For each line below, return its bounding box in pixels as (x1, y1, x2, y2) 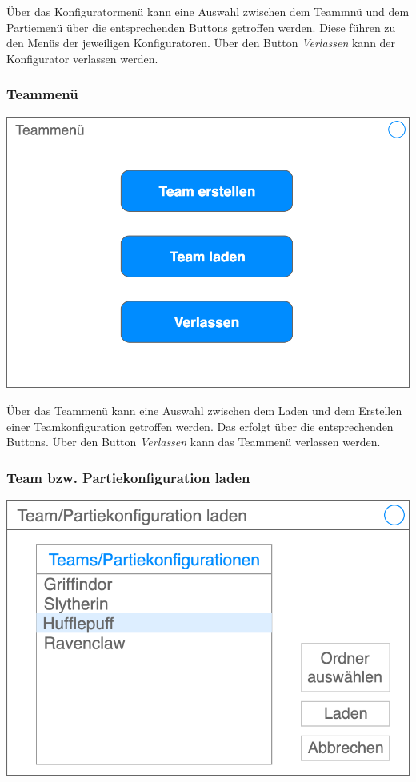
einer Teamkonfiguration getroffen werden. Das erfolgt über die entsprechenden (6, 417, 394, 434)
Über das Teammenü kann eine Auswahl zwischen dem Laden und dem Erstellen (6, 401, 402, 418)
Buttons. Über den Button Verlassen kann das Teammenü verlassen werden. (6, 433, 381, 450)
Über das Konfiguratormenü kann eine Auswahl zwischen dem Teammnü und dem (6, 3, 410, 19)
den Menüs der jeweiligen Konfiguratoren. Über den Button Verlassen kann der (6, 34, 396, 51)
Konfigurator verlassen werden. (6, 50, 158, 66)
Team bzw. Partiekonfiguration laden (6, 467, 250, 487)
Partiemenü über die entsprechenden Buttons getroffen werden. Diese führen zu (6, 18, 396, 35)
